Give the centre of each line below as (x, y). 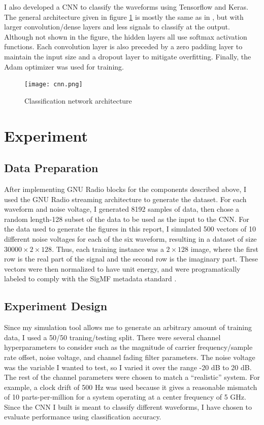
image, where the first (224, 249)
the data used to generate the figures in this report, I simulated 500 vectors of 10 (130, 229)
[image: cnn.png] (54, 85)
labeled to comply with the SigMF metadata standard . (90, 279)
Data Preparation (51, 168)
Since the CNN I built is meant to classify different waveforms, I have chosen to (128, 406)
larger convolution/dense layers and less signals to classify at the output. (117, 27)
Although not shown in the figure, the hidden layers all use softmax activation (126, 36)
